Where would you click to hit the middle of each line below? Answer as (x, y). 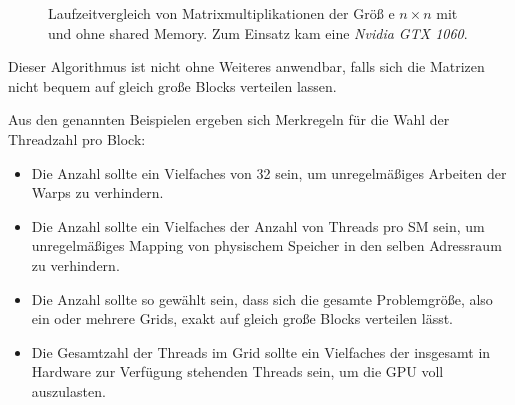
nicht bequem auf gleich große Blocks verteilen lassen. (172, 85)
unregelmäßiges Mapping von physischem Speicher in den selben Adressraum (266, 245)
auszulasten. (68, 390)
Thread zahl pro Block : (77, 138)
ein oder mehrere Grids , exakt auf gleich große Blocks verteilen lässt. (242, 318)
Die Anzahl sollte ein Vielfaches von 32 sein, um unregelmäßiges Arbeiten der (269, 172)
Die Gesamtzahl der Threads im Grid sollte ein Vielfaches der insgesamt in (261, 351)
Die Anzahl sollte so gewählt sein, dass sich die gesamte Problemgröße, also (262, 298)
